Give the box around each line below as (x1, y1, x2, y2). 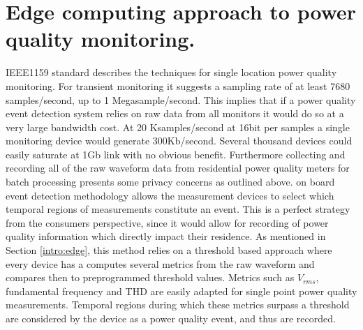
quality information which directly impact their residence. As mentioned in (6, 229, 326, 243)
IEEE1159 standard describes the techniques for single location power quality (6, 65, 337, 80)
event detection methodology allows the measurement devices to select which (6, 188, 334, 202)
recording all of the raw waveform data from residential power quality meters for (6, 160, 350, 175)
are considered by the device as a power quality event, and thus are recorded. (6, 311, 336, 325)
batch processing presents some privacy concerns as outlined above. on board (6, 174, 335, 189)
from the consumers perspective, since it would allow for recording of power (6, 215, 329, 230)
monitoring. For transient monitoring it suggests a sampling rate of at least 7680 (6, 78, 350, 93)
